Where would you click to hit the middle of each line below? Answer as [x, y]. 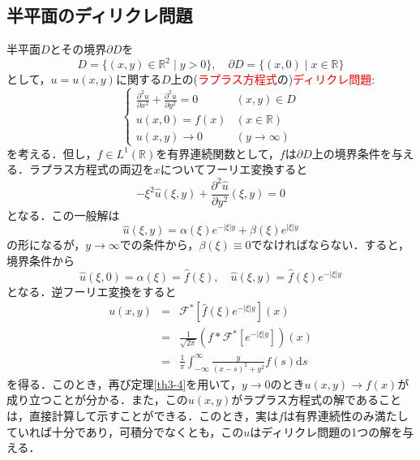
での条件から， [159, 245]
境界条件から [41, 260]
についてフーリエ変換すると [234, 169]
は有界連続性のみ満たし [346, 415]
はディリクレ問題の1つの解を [326, 431]
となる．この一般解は [63, 215]
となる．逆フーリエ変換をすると [92, 291]
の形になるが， [46, 245]
